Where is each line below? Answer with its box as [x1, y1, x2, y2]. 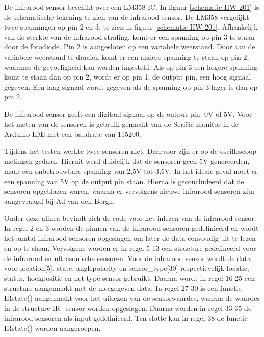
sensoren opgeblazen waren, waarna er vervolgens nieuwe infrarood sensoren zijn [4, 186, 254, 196]
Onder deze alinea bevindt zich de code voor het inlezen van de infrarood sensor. [4, 213, 256, 223]
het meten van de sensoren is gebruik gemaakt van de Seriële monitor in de [4, 118, 239, 129]
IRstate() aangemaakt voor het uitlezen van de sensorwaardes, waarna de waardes [4, 293, 260, 303]
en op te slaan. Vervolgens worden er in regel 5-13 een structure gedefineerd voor [4, 243, 256, 253]
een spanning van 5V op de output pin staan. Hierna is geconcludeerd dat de [4, 175, 244, 186]
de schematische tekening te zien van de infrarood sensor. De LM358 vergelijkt [4, 11, 249, 22]
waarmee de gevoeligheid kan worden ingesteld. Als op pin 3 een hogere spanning [4, 61, 257, 72]
